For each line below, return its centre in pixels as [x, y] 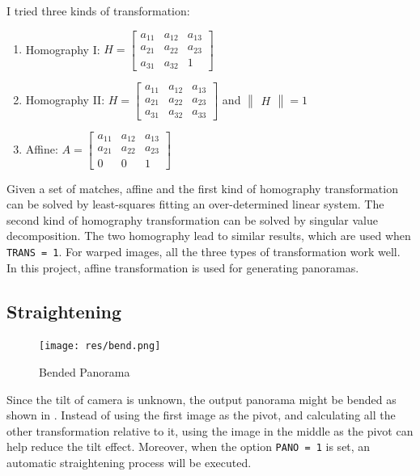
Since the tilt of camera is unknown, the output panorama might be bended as [202, 399]
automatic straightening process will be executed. [129, 463]
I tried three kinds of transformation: [98, 11]
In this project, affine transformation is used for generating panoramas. [183, 267]
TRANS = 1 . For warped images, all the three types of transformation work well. [204, 251]
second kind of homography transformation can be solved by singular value [193, 219]
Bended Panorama [85, 372]
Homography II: [65, 99]
